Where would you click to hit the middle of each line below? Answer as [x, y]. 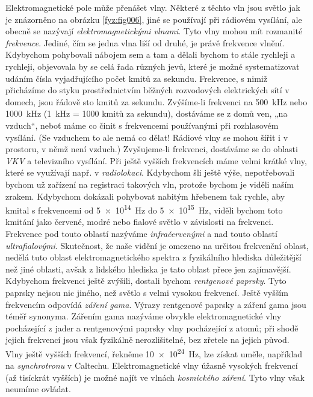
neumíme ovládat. [38, 389]
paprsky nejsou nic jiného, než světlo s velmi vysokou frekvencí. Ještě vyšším [147, 292]
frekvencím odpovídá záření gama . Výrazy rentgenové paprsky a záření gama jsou [156, 304]
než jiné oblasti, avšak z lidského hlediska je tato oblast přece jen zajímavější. [148, 269]
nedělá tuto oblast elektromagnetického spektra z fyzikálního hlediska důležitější [153, 257]
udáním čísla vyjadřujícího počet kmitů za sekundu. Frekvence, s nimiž [136, 78]
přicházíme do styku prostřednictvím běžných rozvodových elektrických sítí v [147, 90]
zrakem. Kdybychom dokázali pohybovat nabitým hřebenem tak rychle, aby [145, 196]
